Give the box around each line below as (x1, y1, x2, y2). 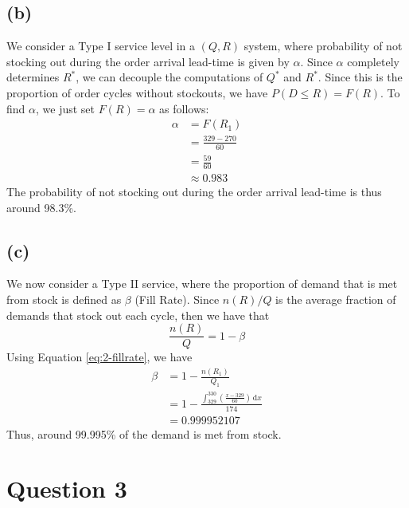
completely (347, 53, 399, 69)
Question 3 (6, 472, 127, 505)
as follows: (159, 100, 209, 116)
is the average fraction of (275, 290, 396, 307)
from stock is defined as (6, 290, 122, 307)
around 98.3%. (6, 199, 76, 215)
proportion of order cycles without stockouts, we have (6, 84, 268, 100)
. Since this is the (317, 69, 403, 85)
